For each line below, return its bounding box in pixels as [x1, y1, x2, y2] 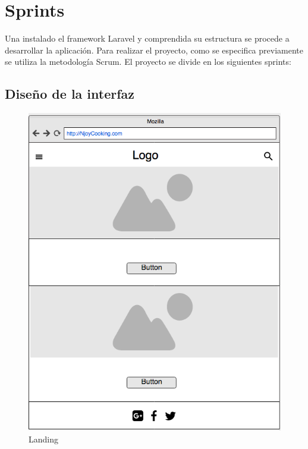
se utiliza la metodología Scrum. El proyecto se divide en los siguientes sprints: [5, 55, 291, 68]
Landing [29, 432, 58, 445]
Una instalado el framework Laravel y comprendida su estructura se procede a [5, 32, 290, 45]
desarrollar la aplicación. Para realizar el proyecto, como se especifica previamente [5, 43, 303, 56]
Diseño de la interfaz [5, 84, 135, 103]
